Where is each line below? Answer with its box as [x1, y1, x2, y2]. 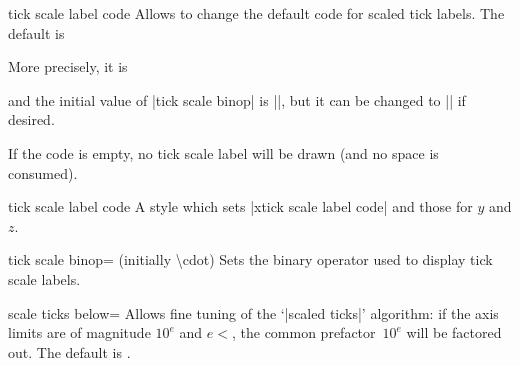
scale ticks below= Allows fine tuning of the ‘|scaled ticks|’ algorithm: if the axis [8, 302, 499, 323]
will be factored [406, 322, 502, 343]
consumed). [8, 162, 78, 183]
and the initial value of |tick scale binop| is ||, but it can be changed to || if [8, 89, 466, 110]
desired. [8, 109, 55, 130]
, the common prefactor [231, 322, 376, 343]
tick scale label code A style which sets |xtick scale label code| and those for [8, 196, 473, 217]
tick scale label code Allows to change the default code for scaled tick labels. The [8, 3, 505, 23]
